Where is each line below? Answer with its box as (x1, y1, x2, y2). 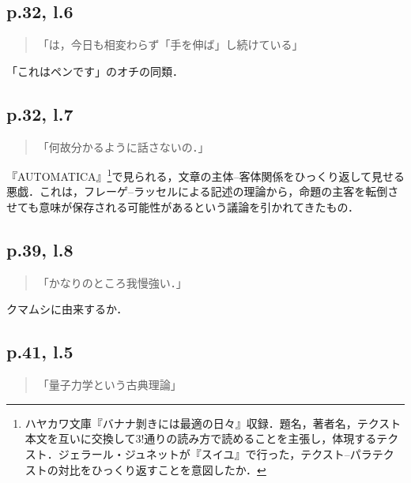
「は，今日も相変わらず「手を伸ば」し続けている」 (37, 36, 304, 53)
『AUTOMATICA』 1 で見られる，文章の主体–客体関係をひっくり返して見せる (6, 166, 405, 184)
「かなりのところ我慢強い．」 (37, 274, 187, 290)
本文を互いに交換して (25, 430, 136, 447)
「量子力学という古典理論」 (37, 376, 182, 393)
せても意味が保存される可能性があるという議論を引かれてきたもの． (6, 199, 360, 215)
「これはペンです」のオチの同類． (6, 62, 183, 79)
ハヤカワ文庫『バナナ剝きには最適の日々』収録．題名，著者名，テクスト (25, 414, 402, 431)
